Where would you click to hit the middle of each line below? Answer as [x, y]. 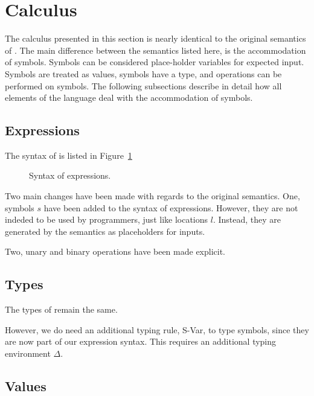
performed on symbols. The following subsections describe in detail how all [143, 85]
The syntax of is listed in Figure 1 [69, 155]
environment [28, 353]
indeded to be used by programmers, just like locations [107, 219]
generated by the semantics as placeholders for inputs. [105, 231]
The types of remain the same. [61, 309]
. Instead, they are [247, 219]
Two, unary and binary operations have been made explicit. [115, 251]
